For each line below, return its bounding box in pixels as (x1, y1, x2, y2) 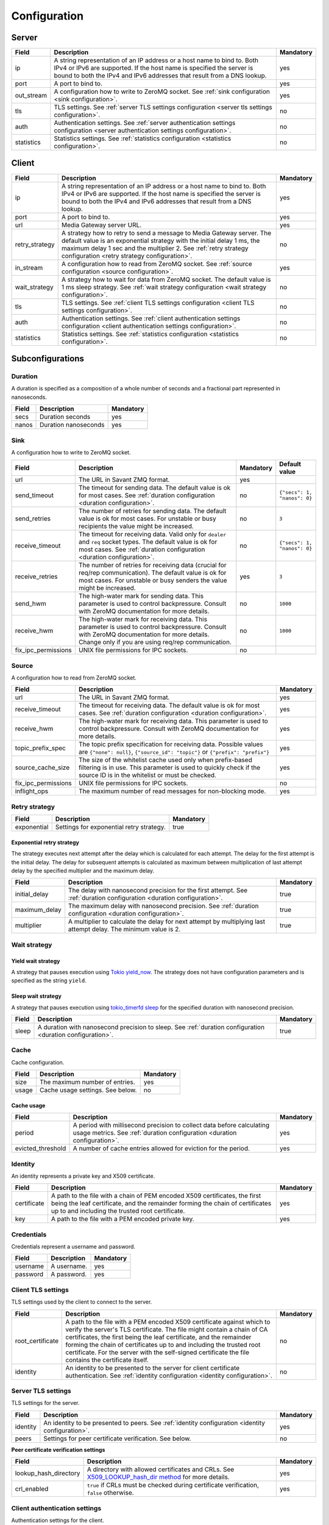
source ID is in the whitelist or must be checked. (78, 771, 216, 780)
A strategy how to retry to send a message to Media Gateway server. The (61, 229, 272, 237)
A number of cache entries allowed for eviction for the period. (73, 1144, 250, 1153)
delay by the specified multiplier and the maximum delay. (11, 867, 155, 874)
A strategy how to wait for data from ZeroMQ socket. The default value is (61, 275, 271, 284)
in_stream (15, 263, 43, 271)
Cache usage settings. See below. (40, 1086, 137, 1094)
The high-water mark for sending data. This (78, 592, 204, 600)
